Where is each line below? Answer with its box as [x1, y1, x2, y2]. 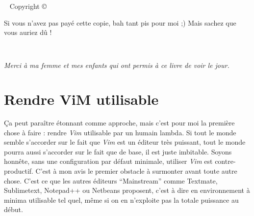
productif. [4, 166, 33, 176]
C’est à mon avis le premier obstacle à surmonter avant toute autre [35, 166, 237, 176]
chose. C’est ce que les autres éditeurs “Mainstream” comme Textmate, [4, 175, 218, 185]
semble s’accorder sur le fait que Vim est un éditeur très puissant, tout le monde [4, 137, 246, 147]
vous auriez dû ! [4, 27, 52, 37]
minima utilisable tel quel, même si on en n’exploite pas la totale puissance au [4, 194, 239, 205]
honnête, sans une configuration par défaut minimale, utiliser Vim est [4, 156, 213, 166]
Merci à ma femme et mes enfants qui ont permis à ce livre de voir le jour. [4, 60, 229, 70]
